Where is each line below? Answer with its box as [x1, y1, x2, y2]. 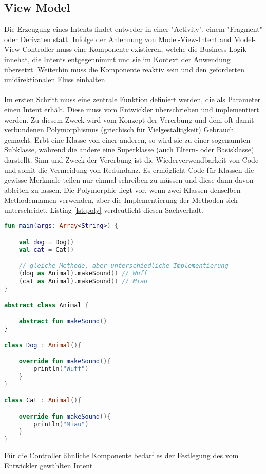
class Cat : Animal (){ [4, 397, 82, 404]
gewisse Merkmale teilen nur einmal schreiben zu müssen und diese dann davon [4, 174, 254, 185]
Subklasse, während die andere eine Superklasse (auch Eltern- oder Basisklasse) [4, 144, 254, 155]
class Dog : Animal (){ [4, 341, 82, 349]
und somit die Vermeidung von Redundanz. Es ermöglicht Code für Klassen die [4, 164, 254, 175]
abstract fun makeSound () [18, 318, 107, 325]
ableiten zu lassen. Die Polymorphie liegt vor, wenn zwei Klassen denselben [4, 184, 241, 195]
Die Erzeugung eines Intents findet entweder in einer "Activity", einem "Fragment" [4, 24, 262, 34]
